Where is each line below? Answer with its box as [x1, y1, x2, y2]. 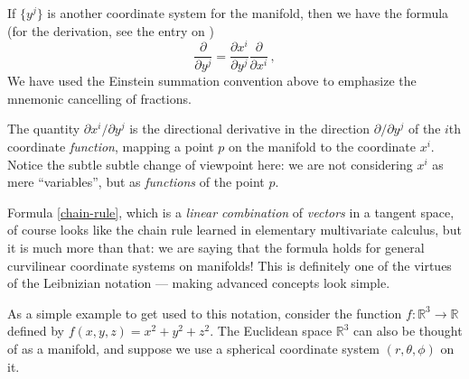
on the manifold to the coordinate [229, 136, 416, 155]
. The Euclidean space [210, 321, 333, 340]
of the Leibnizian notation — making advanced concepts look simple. [7, 273, 390, 292]
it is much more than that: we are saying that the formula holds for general [7, 237, 425, 256]
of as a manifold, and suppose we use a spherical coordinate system [7, 338, 380, 357]
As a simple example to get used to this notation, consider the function [7, 303, 402, 322]
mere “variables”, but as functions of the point [7, 172, 265, 191]
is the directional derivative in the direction [129, 119, 371, 138]
